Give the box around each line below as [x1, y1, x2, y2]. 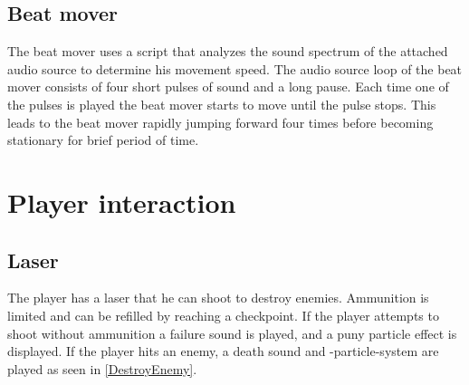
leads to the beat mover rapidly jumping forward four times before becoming [7, 112, 434, 131]
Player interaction [7, 183, 236, 220]
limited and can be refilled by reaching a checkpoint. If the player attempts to [7, 305, 439, 324]
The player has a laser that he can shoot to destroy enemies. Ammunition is [7, 288, 429, 307]
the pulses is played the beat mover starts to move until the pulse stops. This [7, 94, 436, 113]
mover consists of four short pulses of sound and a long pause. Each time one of [7, 77, 449, 96]
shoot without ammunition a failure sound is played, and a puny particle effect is [7, 323, 457, 342]
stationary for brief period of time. [7, 130, 199, 149]
